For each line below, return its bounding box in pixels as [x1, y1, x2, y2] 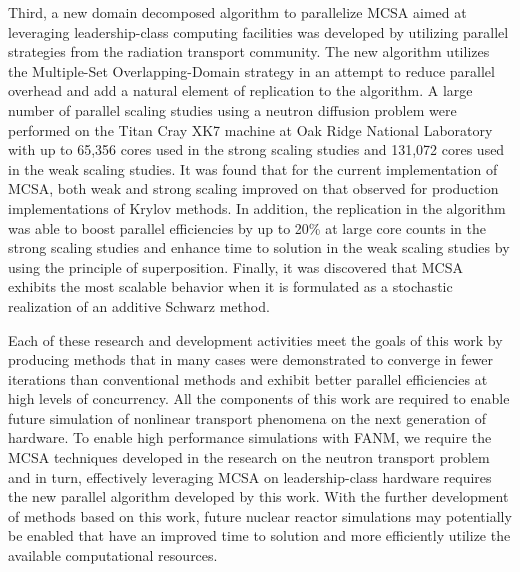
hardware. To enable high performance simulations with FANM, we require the [8, 427, 492, 448]
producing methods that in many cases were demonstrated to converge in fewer [8, 349, 494, 370]
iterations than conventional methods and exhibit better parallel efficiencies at [8, 368, 488, 389]
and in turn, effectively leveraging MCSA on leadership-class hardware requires [8, 466, 492, 487]
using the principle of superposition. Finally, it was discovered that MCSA [8, 256, 463, 277]
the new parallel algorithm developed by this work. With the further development [8, 486, 509, 507]
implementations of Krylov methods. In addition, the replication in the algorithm [8, 197, 506, 218]
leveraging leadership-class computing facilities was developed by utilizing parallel [8, 21, 509, 42]
